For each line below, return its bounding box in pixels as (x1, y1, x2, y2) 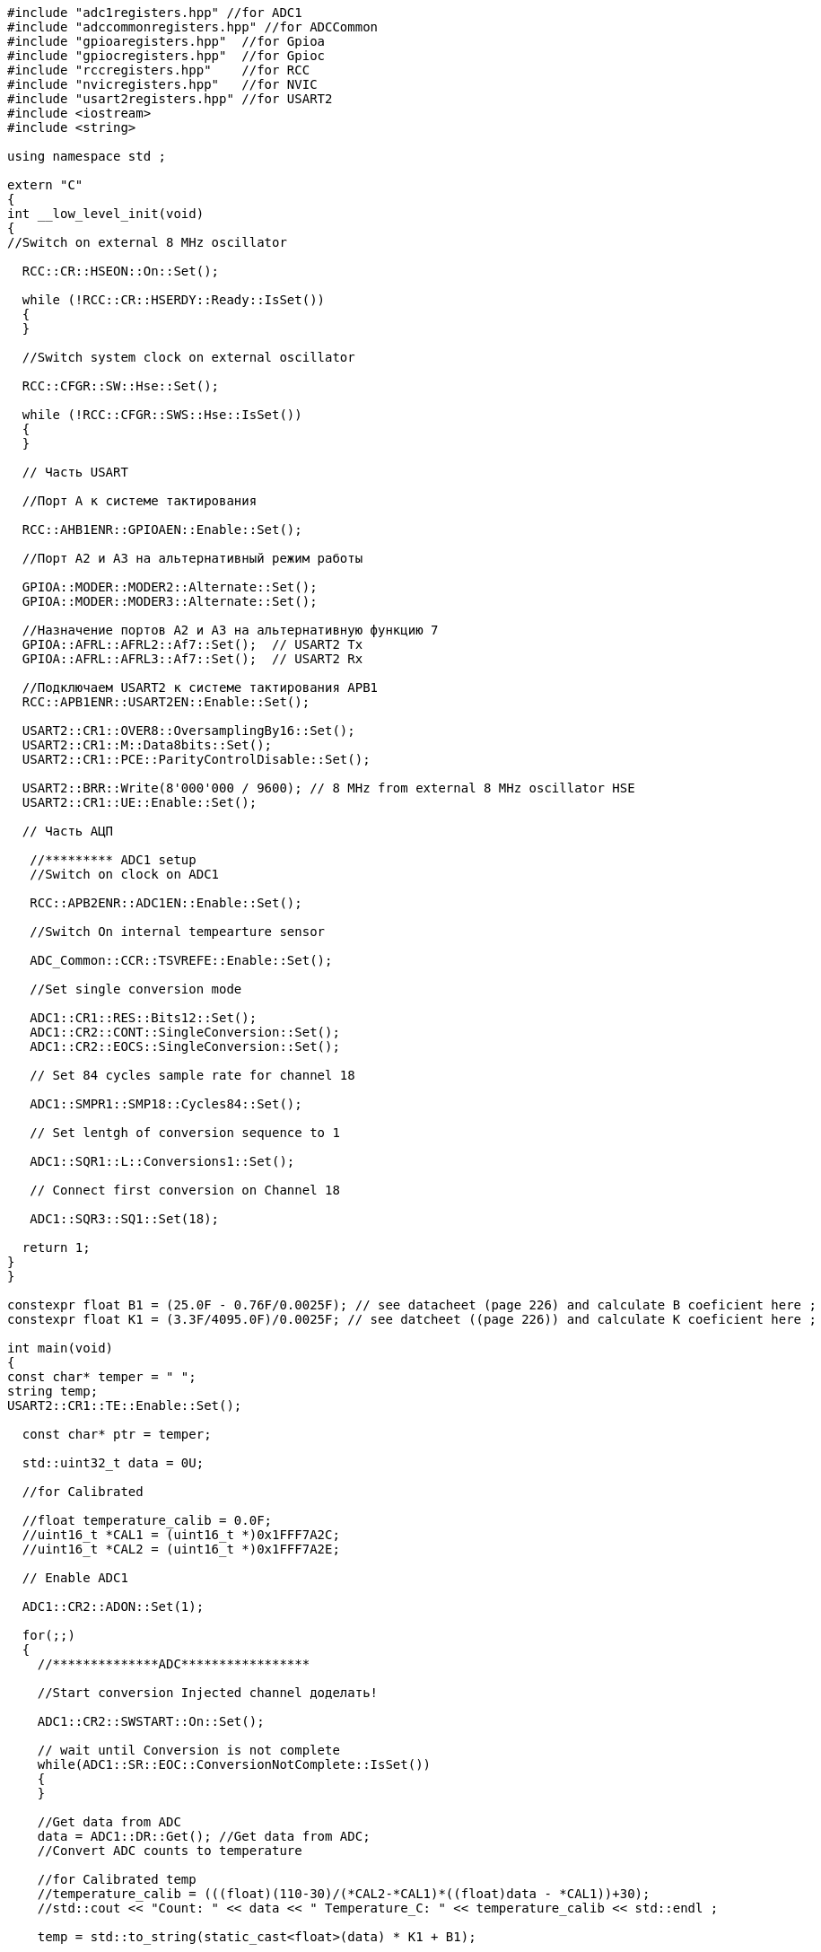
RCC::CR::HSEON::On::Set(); (22, 264, 220, 278)
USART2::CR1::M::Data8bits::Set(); (22, 738, 273, 752)
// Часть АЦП (22, 824, 114, 838)
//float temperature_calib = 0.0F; (22, 1513, 273, 1527)
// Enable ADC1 (22, 1571, 128, 1585)
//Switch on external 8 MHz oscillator (7, 235, 287, 249)
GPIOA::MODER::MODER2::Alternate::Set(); (22, 580, 318, 594)
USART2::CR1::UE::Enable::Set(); (22, 795, 258, 810)
